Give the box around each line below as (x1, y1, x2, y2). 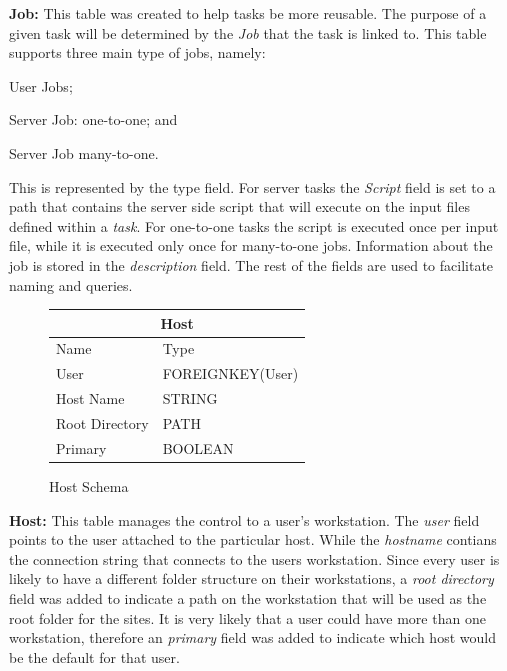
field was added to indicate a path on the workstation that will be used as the (9, 587, 487, 608)
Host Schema (49, 475, 129, 496)
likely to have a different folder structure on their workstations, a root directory (9, 568, 494, 589)
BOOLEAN (162, 437, 234, 458)
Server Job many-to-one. (9, 142, 159, 163)
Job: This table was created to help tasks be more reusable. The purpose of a (9, 3, 487, 23)
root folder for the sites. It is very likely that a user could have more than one (9, 607, 486, 628)
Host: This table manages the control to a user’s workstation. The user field (9, 509, 480, 530)
